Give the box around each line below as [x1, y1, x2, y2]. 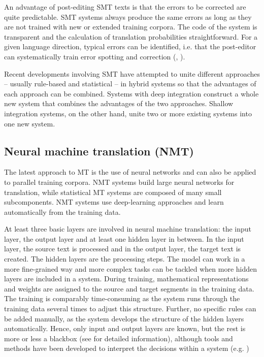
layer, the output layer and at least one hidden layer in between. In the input [4, 233, 244, 244]
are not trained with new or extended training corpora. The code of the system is [4, 21, 257, 32]
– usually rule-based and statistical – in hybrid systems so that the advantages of [4, 78, 256, 89]
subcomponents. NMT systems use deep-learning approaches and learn [4, 197, 224, 207]
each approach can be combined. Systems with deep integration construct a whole [4, 88, 259, 99]
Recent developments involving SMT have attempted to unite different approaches [4, 68, 260, 79]
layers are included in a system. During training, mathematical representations [4, 273, 249, 284]
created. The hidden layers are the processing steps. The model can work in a [4, 253, 245, 264]
